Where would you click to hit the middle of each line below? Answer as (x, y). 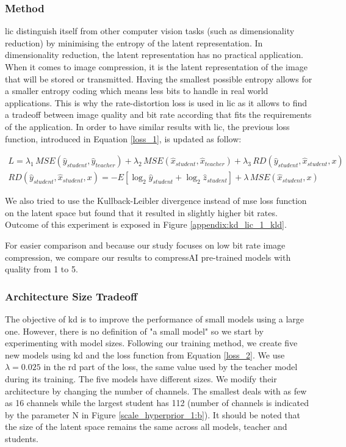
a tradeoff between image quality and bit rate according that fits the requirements (158, 114)
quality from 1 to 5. (41, 269)
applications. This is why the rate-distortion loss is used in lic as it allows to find (156, 102)
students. (22, 438)
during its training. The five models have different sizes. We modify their (141, 378)
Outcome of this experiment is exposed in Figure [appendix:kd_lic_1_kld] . (146, 224)
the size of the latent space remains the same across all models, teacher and (146, 427)
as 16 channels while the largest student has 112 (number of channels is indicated (157, 403)
